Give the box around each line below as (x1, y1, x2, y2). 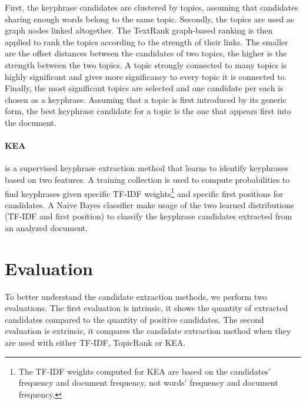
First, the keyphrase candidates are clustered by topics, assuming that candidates (5, 1, 298, 13)
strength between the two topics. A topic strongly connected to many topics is (5, 58, 287, 71)
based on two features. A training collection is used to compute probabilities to (5, 173, 290, 185)
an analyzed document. (5, 221, 88, 233)
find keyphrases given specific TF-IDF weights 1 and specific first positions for (5, 185, 284, 199)
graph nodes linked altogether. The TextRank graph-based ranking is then (5, 24, 273, 36)
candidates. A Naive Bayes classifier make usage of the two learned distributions (5, 198, 294, 211)
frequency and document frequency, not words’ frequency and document (18, 376, 278, 389)
